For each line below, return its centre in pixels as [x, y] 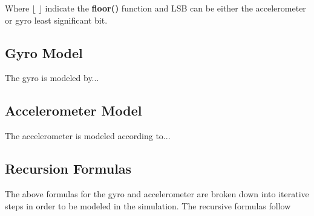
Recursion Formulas [68, 169]
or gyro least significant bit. [56, 20]
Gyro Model [44, 52]
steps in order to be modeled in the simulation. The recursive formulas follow [148, 205]
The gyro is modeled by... [52, 78]
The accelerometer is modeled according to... [88, 136]
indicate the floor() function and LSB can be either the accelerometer [175, 8]
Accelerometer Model [74, 110]
